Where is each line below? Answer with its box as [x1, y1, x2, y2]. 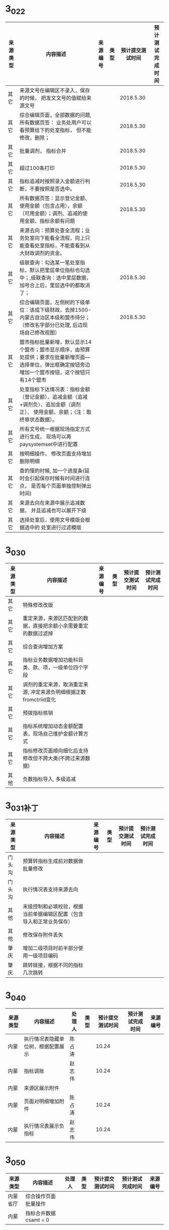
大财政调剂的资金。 [19, 249, 65, 256]
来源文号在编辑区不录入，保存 [19, 87, 91, 94]
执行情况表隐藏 [24, 1035, 59, 1042]
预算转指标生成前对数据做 [22, 857, 83, 864]
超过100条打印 [19, 164, 55, 172]
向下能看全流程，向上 [34, 234, 86, 241]
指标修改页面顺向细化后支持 [22, 747, 89, 754]
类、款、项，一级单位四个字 [22, 664, 89, 671]
